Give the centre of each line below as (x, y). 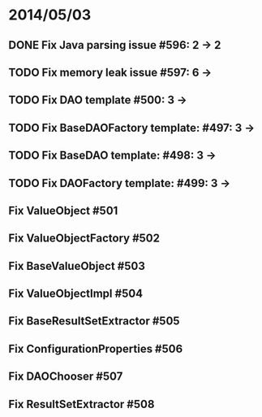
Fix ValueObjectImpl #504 (76, 294)
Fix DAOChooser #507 (66, 377)
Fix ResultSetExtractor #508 (82, 404)
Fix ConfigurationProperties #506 (96, 348)
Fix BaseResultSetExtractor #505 (94, 321)
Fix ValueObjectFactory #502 (84, 239)
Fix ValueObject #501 (63, 210)
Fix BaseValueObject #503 (77, 266)
